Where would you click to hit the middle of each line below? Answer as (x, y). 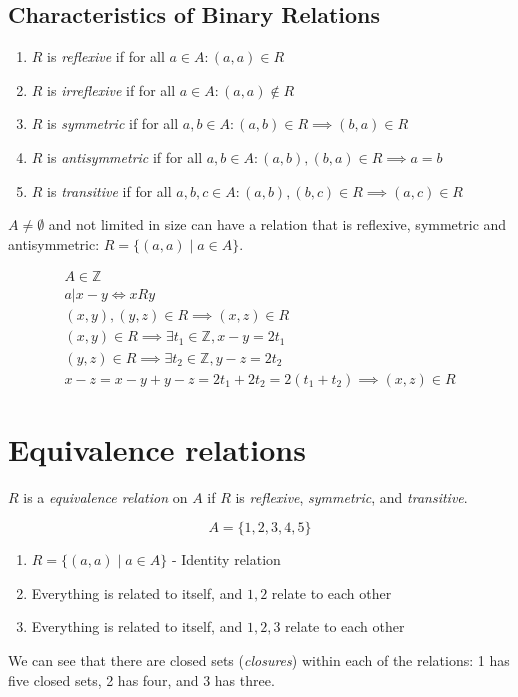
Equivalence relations (157, 448)
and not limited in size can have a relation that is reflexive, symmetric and (277, 224)
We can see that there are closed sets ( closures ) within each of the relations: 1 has (259, 660)
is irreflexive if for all (111, 89)
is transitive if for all (109, 190)
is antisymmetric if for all (125, 156)
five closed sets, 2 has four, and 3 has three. (141, 679)
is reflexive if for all (106, 56)
